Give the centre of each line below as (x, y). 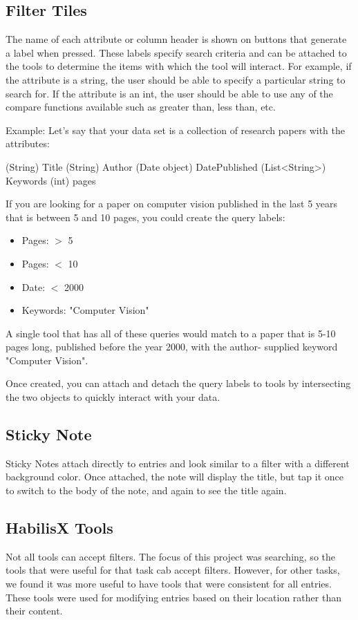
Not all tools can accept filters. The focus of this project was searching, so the (170, 556)
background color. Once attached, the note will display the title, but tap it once (175, 477)
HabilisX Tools (59, 528)
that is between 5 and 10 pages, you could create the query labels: (145, 217)
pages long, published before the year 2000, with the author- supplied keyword (172, 347)
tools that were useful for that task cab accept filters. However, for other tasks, (173, 570)
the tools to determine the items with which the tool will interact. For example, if (179, 66)
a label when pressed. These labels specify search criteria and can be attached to (176, 52)
